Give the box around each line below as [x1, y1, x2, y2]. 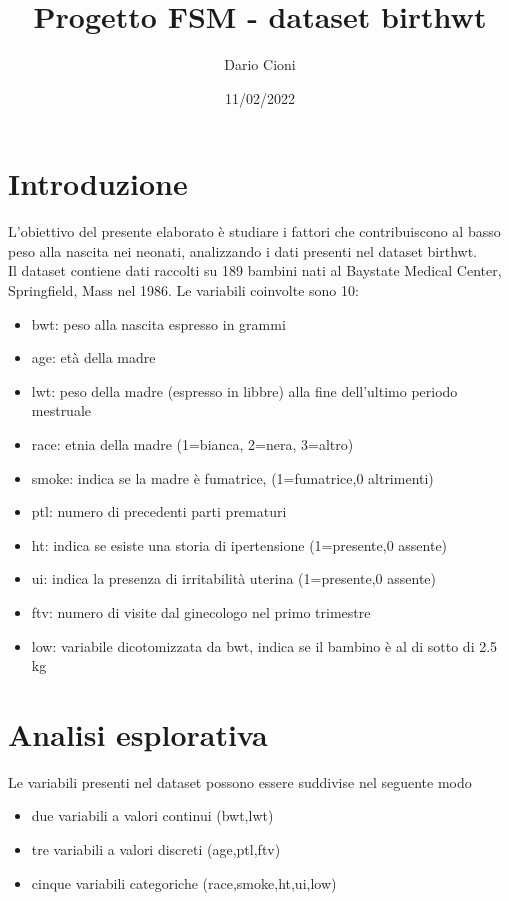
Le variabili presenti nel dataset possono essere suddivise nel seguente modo [8, 771, 472, 792]
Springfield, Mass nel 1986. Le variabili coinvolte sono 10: [8, 280, 359, 301]
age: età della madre [31, 347, 156, 368]
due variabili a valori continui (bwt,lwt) [31, 805, 274, 826]
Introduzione [8, 163, 188, 204]
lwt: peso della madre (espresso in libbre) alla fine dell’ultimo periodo [31, 380, 458, 401]
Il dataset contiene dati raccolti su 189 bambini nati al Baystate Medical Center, [8, 260, 502, 281]
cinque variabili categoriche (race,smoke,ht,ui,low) [31, 872, 337, 893]
